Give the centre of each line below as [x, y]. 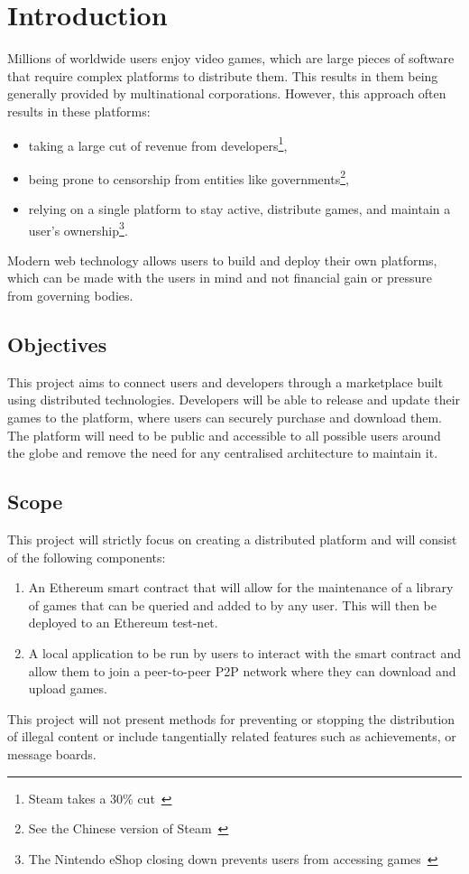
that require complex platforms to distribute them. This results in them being [223, 75]
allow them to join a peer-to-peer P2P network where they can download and [242, 670]
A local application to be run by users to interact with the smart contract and [244, 652]
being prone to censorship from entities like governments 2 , [189, 177]
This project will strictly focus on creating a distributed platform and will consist [232, 539]
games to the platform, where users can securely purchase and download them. [225, 418]
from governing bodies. [70, 296]
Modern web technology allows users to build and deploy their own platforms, [222, 260]
